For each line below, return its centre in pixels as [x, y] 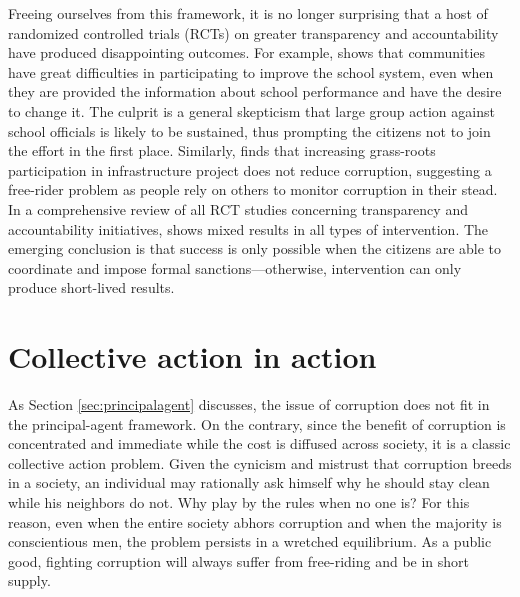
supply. [29, 580]
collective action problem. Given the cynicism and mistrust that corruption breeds [260, 462]
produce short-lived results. [91, 287]
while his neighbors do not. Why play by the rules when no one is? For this [239, 502]
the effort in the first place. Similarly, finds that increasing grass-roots [222, 150]
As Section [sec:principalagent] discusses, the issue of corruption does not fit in [249, 404]
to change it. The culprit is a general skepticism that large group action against [251, 110]
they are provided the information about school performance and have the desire [255, 91]
